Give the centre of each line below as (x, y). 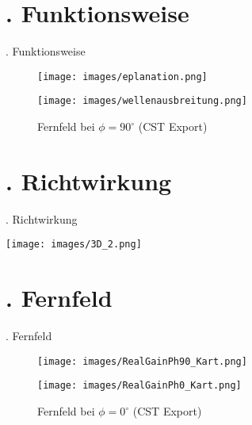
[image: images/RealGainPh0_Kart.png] (139, 386)
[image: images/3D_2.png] (74, 245)
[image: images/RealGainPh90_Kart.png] (142, 361)
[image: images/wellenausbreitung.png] (142, 101)
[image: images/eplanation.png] (122, 77)
